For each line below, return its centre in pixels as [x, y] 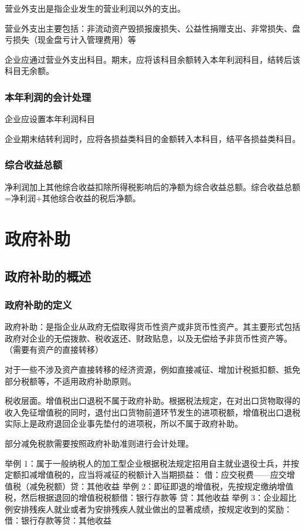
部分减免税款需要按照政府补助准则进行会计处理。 [99, 443]
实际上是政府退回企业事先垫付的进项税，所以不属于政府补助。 [124, 423]
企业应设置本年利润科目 [50, 119]
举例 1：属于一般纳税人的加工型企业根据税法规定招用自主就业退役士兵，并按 [152, 463]
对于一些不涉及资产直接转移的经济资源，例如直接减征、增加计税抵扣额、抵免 [152, 369]
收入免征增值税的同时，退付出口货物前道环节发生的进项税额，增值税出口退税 [152, 412]
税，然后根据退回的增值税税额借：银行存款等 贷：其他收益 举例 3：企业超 [146, 497]
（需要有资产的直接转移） [54, 350]
